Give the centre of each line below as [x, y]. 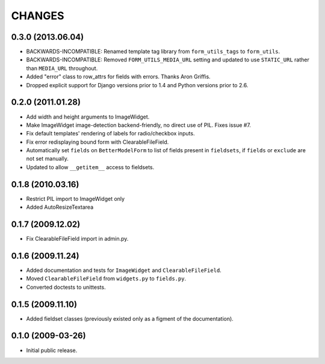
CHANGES [38, 16]
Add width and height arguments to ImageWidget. [88, 117]
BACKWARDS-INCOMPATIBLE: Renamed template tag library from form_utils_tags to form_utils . [153, 52]
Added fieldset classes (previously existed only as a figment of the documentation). [130, 318]
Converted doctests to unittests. [66, 287]
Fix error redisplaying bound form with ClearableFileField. [97, 142]
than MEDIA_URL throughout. [62, 68]
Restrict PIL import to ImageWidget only [76, 199]
